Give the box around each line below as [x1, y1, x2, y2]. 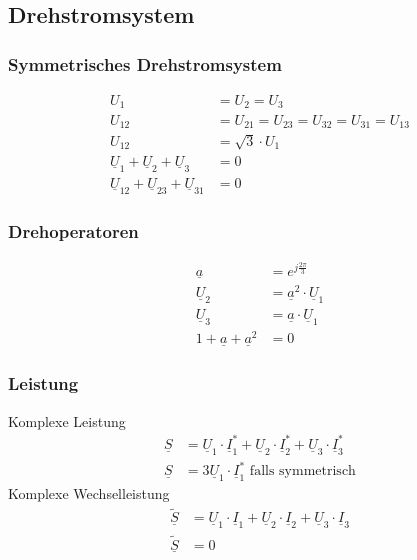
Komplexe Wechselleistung [8, 483, 170, 504]
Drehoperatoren [8, 218, 139, 243]
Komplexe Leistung [8, 410, 126, 431]
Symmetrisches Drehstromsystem [8, 51, 282, 76]
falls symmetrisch [249, 464, 356, 479]
